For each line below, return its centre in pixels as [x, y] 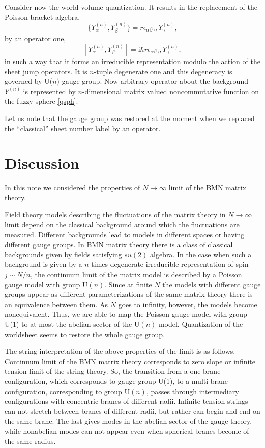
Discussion [42, 163]
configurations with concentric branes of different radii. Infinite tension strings [126, 401]
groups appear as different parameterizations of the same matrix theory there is [129, 294]
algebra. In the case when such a [201, 254]
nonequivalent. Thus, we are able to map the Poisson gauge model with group [126, 314]
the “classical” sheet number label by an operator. [83, 128]
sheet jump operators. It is [46, 71]
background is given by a [43, 264]
